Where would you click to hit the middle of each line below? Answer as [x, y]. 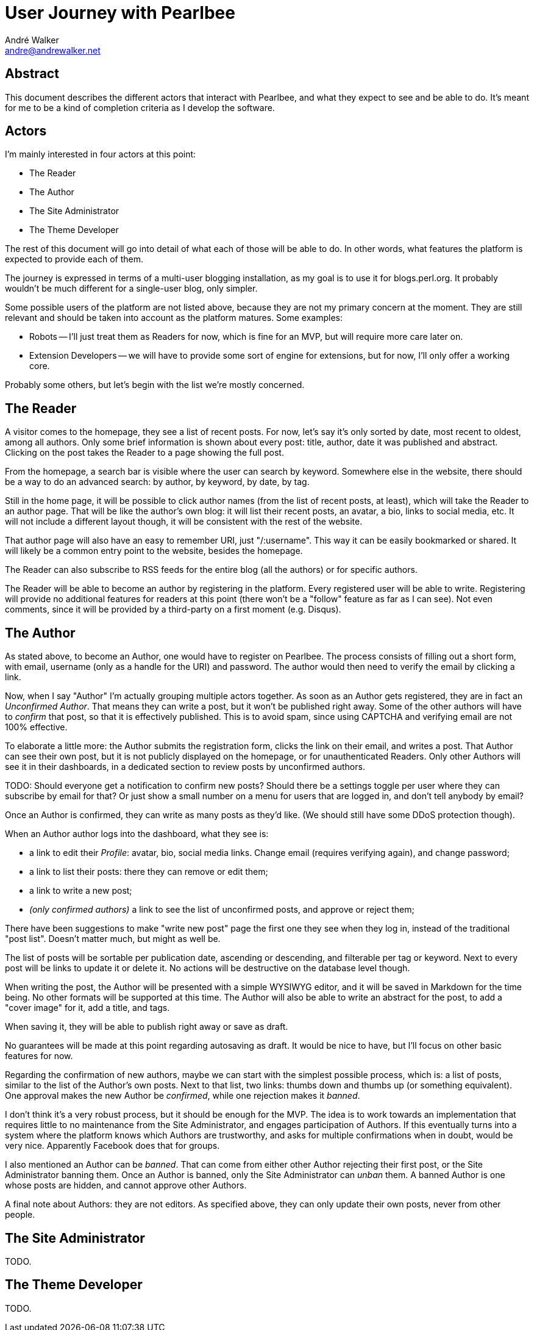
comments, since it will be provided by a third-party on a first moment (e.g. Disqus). [173, 609]
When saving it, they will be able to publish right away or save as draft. [147, 1027]
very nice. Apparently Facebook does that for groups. [112, 1146]
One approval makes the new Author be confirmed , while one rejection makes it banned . [183, 1096]
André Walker [32, 40]
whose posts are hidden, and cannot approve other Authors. [126, 1185]
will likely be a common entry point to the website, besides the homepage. [154, 551]
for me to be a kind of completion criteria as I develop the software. [140, 107]
